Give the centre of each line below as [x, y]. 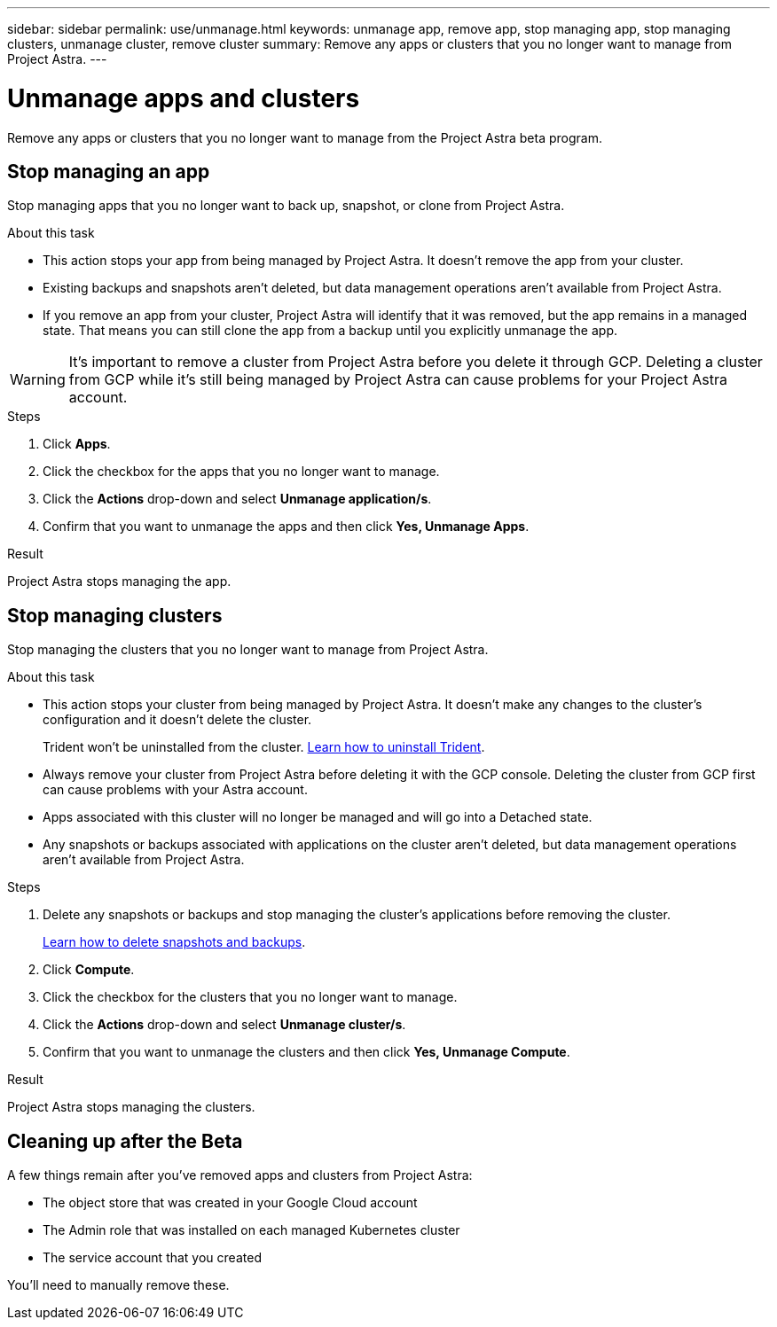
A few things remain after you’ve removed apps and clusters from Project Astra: [240, 1175]
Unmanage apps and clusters [184, 98]
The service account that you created [152, 1258]
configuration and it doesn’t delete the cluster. [177, 720]
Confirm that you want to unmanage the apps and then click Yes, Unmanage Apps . [286, 527]
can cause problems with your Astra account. [175, 790]
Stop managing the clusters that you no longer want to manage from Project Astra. [248, 650]
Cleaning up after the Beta [125, 1141]
